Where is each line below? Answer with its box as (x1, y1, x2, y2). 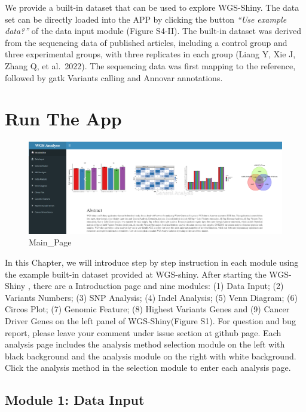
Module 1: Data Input (5, 391, 145, 409)
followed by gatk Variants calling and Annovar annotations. (5, 71, 223, 84)
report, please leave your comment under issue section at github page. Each (5, 326, 281, 339)
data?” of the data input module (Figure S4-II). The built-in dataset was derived (5, 24, 301, 37)
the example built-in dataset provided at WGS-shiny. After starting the (5, 268, 267, 280)
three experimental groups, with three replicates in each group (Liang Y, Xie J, (5, 48, 296, 60)
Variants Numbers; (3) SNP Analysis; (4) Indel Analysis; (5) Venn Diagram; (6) (5, 291, 298, 303)
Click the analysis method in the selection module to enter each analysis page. (5, 361, 291, 374)
